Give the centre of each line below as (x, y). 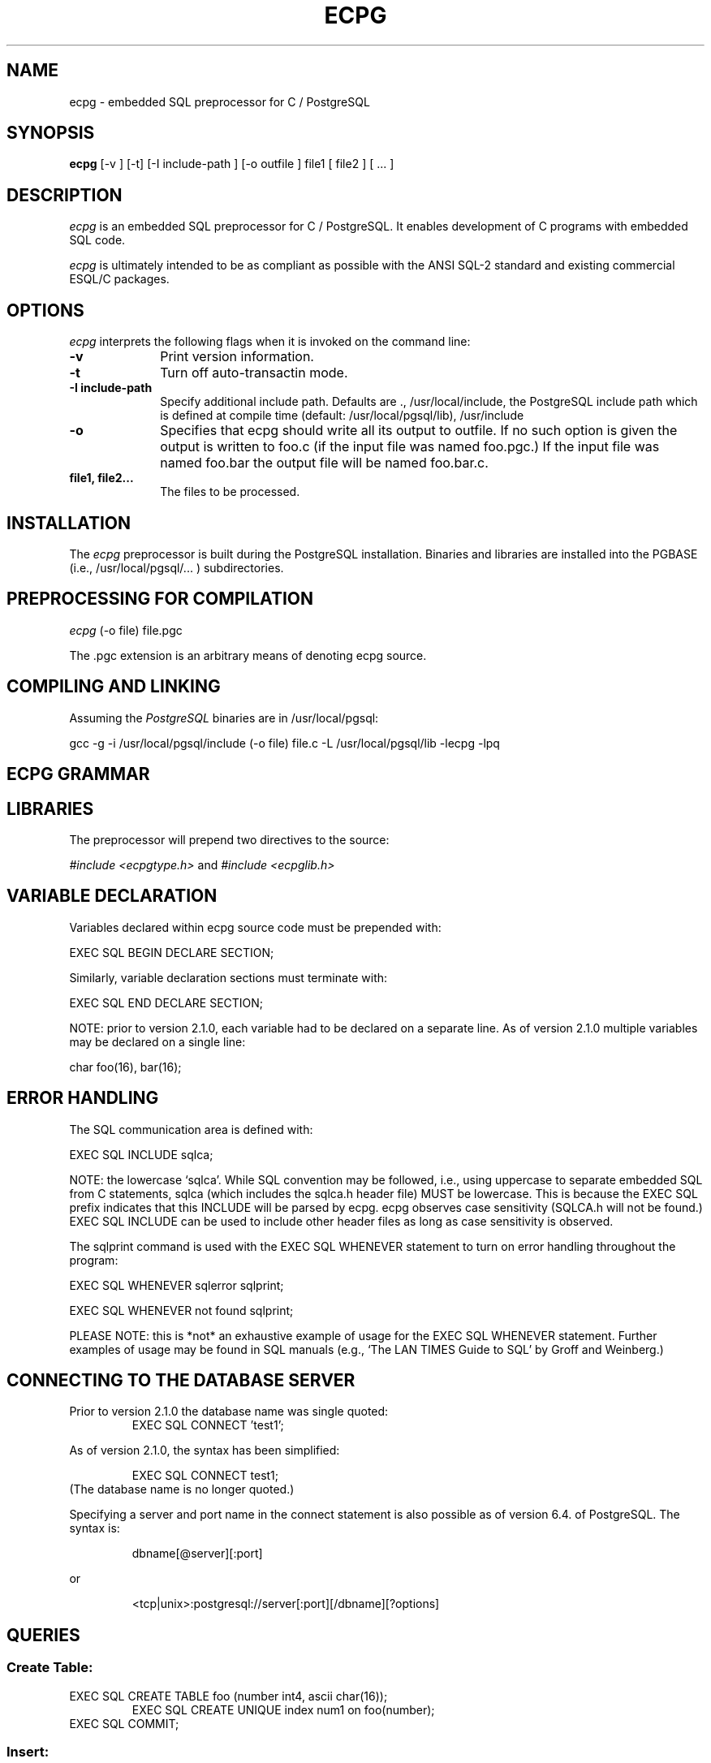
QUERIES (43, 1635)
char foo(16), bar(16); (125, 1067)
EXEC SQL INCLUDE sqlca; (141, 1154)
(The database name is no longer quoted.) (182, 1489)
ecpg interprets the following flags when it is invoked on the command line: (270, 342)
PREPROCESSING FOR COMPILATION (160, 599)
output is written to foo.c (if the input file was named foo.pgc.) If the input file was (410, 447)
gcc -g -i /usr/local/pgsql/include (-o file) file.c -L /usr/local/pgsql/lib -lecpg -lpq (284, 743)
